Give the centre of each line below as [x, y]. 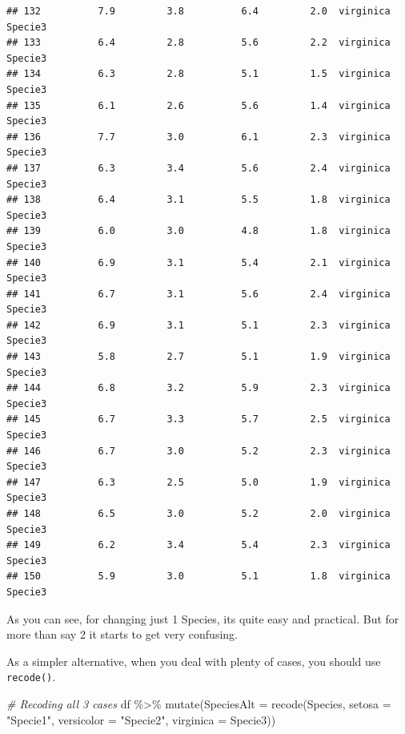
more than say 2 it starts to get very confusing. [122, 634]
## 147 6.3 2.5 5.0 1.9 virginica [198, 482]
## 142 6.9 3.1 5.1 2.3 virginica [198, 325]
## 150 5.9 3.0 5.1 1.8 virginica [198, 577]
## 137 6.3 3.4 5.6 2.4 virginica [198, 168]
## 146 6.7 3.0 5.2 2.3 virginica [198, 451]
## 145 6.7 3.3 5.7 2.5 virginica [198, 419]
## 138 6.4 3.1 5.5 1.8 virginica [198, 200]
